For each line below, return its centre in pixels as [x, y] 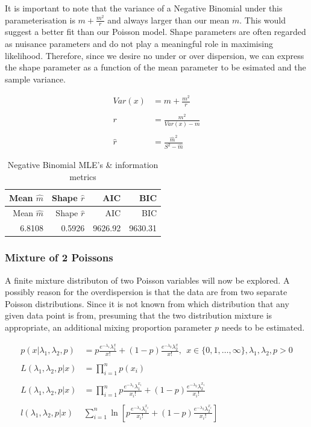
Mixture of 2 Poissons [59, 257]
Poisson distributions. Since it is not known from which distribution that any [147, 303]
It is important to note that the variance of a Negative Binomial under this [144, 8]
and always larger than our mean [168, 20]
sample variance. [35, 79]
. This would [262, 20]
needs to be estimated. [263, 327]
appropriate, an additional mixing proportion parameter [108, 327]
